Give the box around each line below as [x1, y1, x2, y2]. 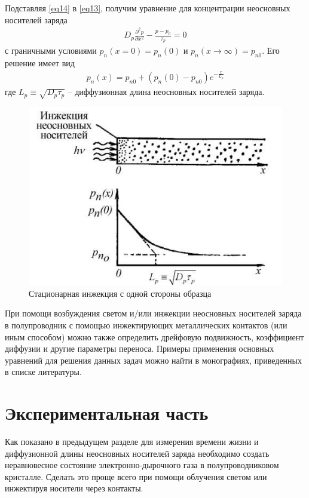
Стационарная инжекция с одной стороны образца [29, 287, 212, 299]
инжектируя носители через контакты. [5, 482, 143, 494]
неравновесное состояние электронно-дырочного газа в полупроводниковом [5, 459, 279, 471]
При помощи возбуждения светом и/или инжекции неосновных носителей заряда [5, 307, 302, 319]
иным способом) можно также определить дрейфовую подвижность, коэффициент [5, 330, 304, 343]
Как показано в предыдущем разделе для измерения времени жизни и [5, 435, 259, 448]
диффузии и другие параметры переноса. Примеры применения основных [5, 342, 274, 355]
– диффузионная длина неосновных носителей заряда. [68, 85, 265, 98]
